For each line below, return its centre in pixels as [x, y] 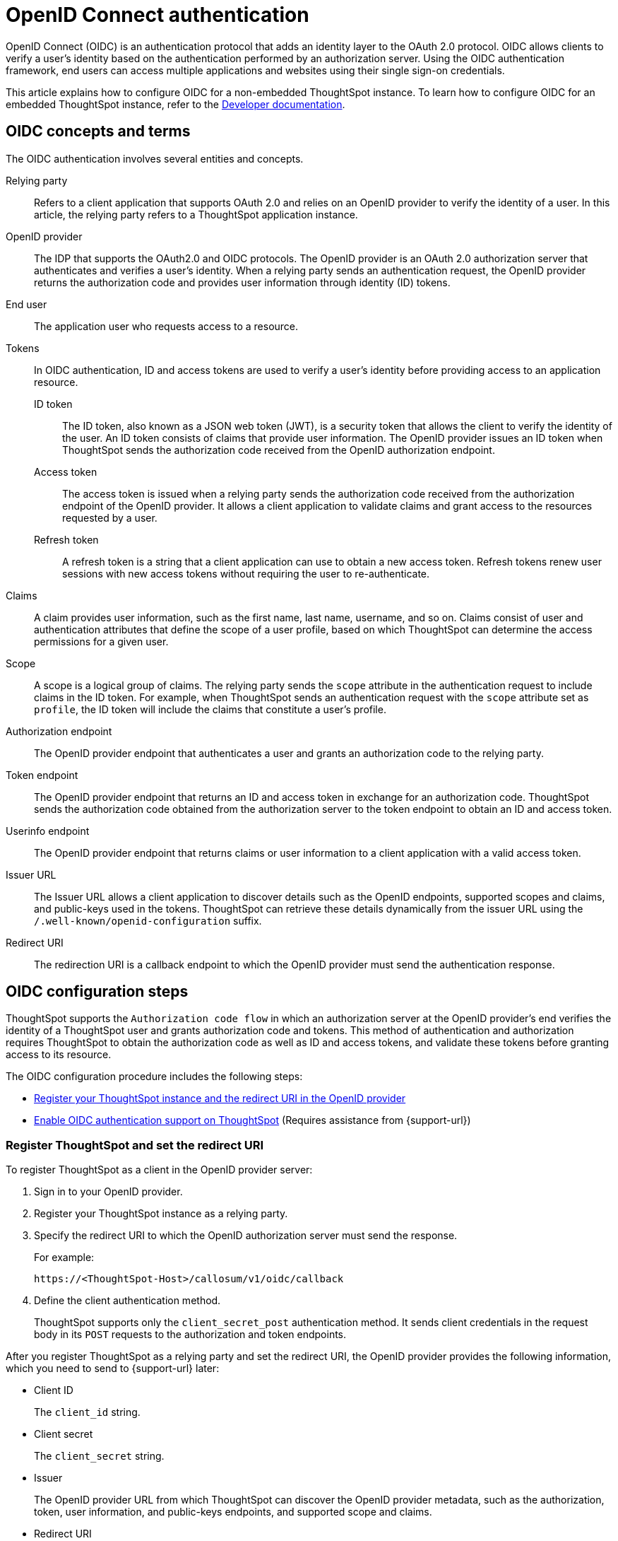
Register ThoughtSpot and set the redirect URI [135, 1145]
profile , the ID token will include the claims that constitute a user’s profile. [210, 709]
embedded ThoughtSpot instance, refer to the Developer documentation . [176, 104]
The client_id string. [87, 1412]
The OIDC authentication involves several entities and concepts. [155, 158]
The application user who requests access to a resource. [166, 326]
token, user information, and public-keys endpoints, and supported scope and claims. [233, 1512]
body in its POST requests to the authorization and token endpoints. [190, 1335]
